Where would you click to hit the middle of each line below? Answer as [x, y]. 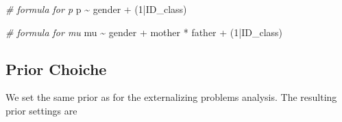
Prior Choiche [56, 68]
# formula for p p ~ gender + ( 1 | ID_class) [96, 9]
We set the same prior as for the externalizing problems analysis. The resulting [171, 97]
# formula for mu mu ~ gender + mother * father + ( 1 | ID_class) [144, 32]
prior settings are [41, 110]
